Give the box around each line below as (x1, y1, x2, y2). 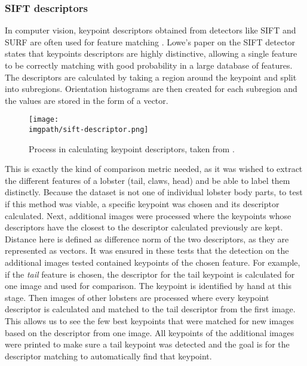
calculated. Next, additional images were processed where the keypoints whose (5, 209, 291, 222)
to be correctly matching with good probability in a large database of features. (5, 59, 293, 71)
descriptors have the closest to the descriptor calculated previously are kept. (5, 221, 283, 233)
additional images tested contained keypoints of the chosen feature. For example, (5, 256, 300, 269)
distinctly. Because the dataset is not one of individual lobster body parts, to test (5, 186, 303, 198)
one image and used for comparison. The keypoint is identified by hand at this (5, 279, 291, 292)
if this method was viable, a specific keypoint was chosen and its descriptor (5, 198, 280, 210)
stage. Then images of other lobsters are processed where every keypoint (5, 291, 269, 303)
